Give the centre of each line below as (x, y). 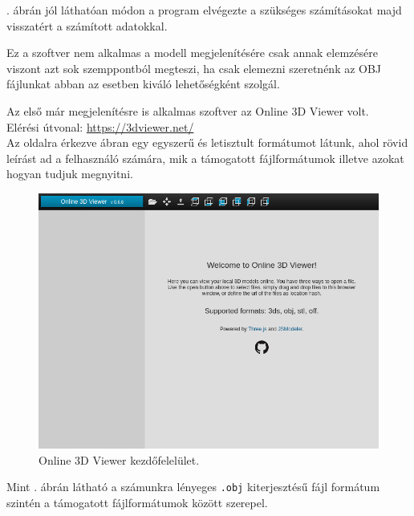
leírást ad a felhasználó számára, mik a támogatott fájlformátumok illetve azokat (205, 158)
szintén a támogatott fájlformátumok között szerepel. (137, 502)
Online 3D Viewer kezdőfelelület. (119, 459)
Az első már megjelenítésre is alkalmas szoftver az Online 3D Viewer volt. (188, 110)
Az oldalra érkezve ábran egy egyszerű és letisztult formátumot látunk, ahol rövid (207, 142)
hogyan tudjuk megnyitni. (70, 174)
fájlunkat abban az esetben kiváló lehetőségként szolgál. (143, 84)
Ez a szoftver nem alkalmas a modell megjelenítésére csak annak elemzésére (192, 53)
